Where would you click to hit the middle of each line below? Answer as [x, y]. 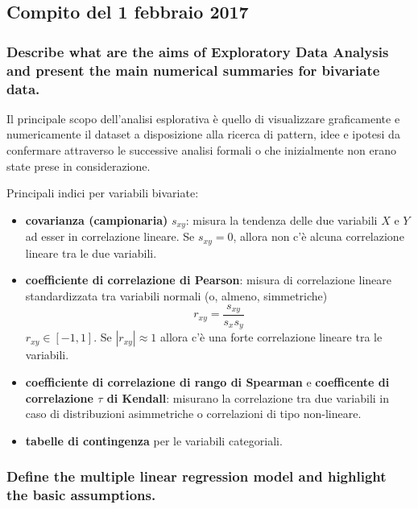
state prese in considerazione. [79, 166]
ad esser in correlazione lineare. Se [110, 236]
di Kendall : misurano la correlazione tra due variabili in [248, 397]
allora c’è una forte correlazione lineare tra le [271, 337]
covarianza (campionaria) [97, 219]
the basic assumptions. [81, 495]
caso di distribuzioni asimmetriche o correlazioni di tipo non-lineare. [193, 414]
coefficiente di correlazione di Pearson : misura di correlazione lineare [208, 280]
